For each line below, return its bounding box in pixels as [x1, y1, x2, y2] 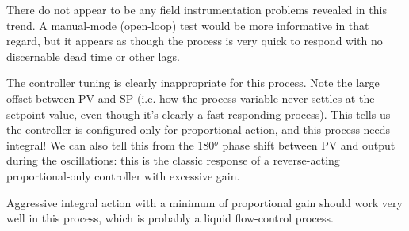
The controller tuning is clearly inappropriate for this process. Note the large [6, 74, 380, 91]
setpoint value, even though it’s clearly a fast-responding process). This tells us [6, 105, 391, 122]
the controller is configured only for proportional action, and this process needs [6, 121, 391, 138]
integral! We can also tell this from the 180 [6, 136, 215, 153]
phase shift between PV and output [222, 136, 396, 153]
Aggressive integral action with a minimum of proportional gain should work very [6, 194, 403, 210]
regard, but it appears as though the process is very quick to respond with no [6, 32, 383, 49]
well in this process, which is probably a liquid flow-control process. [6, 210, 334, 226]
